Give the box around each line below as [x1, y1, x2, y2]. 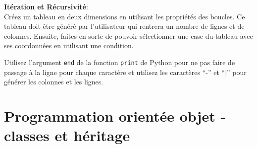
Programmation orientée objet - [4, 106, 226, 126]
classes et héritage [4, 125, 130, 146]
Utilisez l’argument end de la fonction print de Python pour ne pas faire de [4, 57, 235, 67]
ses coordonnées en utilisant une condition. [4, 40, 134, 51]
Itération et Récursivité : [4, 1, 88, 11]
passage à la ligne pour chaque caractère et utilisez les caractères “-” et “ [4, 67, 225, 77]
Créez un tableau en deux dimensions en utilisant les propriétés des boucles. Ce [4, 11, 245, 21]
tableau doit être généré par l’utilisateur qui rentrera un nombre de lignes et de [4, 21, 245, 31]
